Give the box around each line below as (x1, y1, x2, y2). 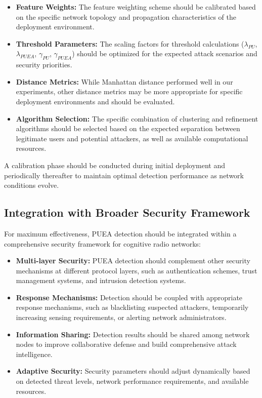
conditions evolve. (4, 180, 59, 190)
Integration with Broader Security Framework (4, 205, 250, 220)
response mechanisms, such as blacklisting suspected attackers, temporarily (16, 302, 249, 312)
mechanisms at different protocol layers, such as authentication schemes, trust (16, 265, 257, 275)
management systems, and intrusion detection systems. (16, 275, 186, 286)
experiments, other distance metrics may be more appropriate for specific (16, 86, 243, 97)
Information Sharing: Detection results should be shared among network (16, 329, 250, 339)
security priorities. (16, 59, 72, 70)
